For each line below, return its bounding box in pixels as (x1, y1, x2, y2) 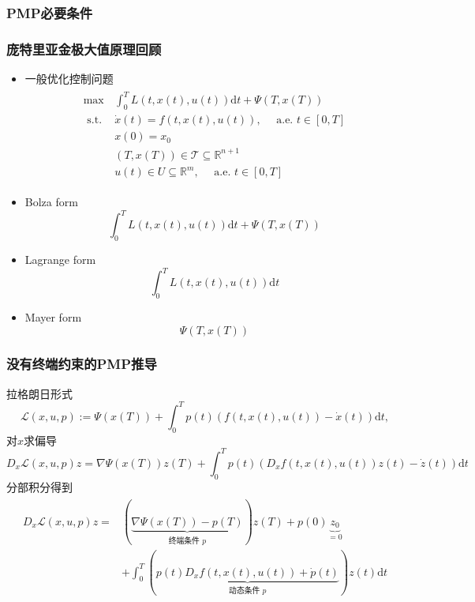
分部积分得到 (6, 478, 73, 495)
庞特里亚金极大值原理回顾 (6, 39, 162, 58)
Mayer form (24, 308, 82, 325)
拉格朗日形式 (6, 385, 73, 401)
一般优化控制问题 (24, 70, 114, 87)
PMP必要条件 (6, 2, 93, 22)
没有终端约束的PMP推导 (6, 354, 157, 374)
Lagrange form (24, 251, 96, 268)
